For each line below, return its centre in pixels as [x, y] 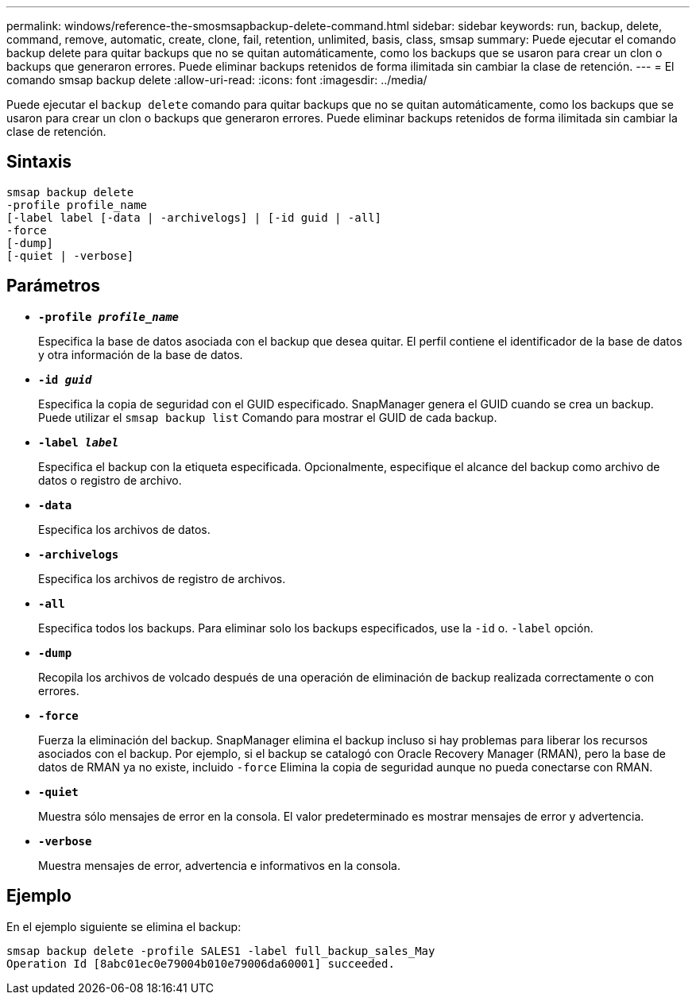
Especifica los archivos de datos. [124, 529]
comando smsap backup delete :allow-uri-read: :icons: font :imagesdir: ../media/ [217, 80]
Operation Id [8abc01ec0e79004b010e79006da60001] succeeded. [201, 963]
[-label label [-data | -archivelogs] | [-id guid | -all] [194, 217]
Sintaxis [39, 162]
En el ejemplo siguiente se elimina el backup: [124, 926]
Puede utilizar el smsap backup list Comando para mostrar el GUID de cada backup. [268, 417]
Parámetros [54, 286]
